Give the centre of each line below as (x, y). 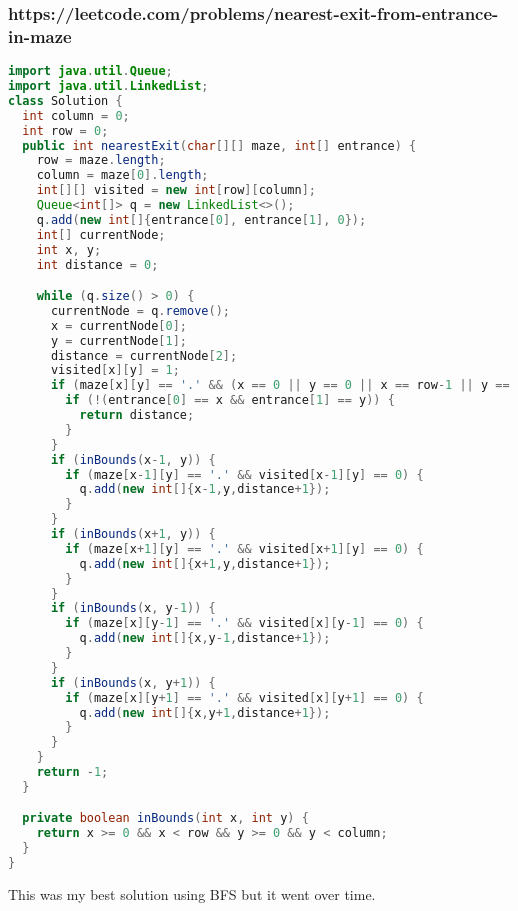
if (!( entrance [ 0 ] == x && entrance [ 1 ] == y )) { (230, 400)
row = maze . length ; (101, 160)
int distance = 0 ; (97, 264)
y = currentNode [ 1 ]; (119, 340)
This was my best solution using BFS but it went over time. (192, 893)
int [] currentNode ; (101, 234)
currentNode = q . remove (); (140, 310)
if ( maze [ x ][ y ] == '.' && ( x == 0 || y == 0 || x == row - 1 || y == (280, 385)
